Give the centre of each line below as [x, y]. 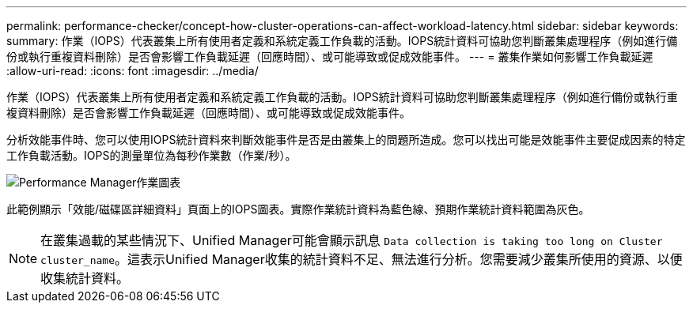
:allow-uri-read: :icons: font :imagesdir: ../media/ [133, 71]
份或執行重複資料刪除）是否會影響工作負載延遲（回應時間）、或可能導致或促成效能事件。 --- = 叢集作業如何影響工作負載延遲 [330, 57]
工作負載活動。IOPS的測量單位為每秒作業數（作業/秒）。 [151, 155]
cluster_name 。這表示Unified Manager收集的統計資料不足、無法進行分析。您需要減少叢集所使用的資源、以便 [362, 259]
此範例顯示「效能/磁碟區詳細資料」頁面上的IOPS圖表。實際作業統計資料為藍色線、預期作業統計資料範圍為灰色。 [298, 209]
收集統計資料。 [85, 278]
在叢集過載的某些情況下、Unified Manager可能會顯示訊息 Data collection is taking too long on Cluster [352, 240]
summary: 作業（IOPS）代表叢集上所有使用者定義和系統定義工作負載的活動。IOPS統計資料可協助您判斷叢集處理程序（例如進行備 [342, 41]
